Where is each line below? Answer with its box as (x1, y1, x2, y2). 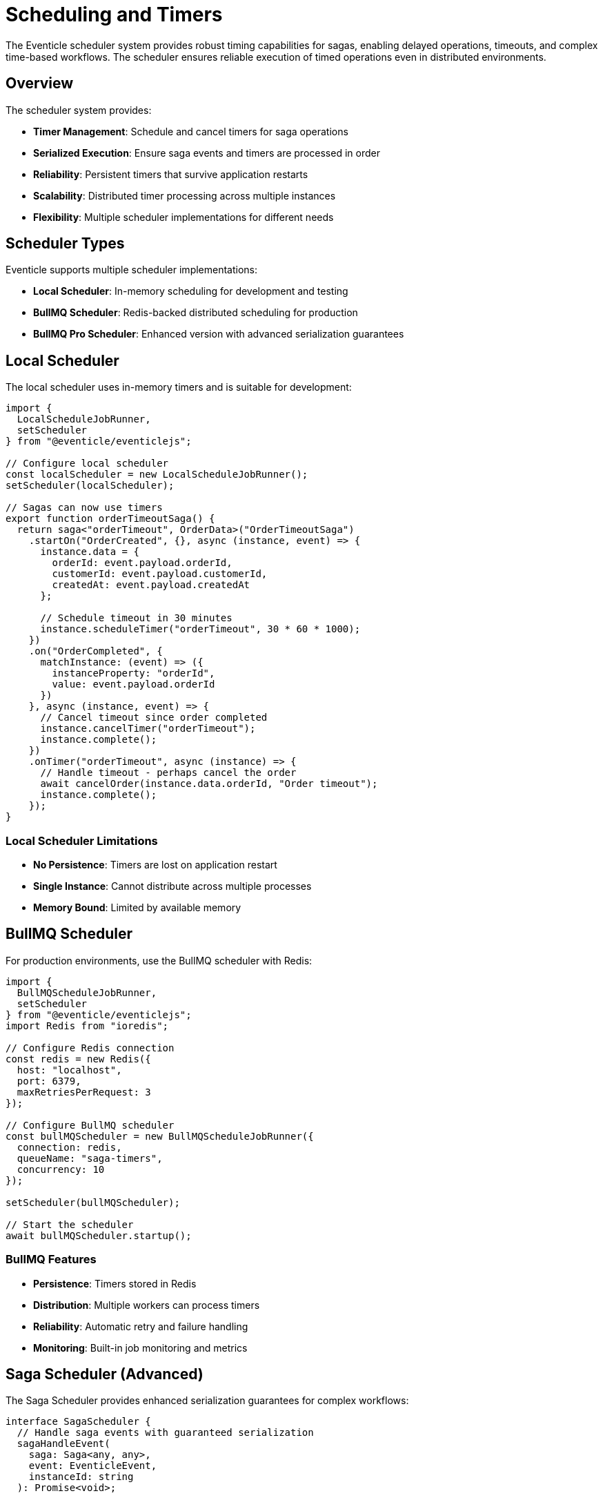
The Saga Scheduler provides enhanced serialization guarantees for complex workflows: (6, 1394, 409, 1407)
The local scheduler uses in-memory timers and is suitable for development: (6, 381, 352, 393)
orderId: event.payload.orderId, (52, 557, 233, 569)
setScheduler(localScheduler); (6, 480, 175, 492)
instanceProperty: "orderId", (52, 668, 215, 679)
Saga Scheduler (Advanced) (6, 1365, 204, 1383)
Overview (6, 75, 74, 93)
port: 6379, (17, 1075, 81, 1087)
